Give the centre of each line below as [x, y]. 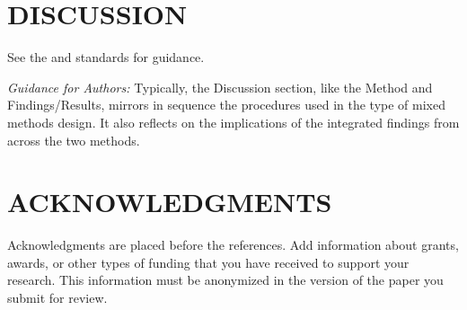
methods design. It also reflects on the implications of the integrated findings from [233, 122]
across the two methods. [74, 140]
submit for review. [57, 297]
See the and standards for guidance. [106, 57]
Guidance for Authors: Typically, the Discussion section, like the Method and [220, 87]
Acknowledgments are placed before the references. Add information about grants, [233, 245]
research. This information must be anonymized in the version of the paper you [225, 280]
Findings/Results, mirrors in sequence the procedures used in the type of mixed [227, 105]
